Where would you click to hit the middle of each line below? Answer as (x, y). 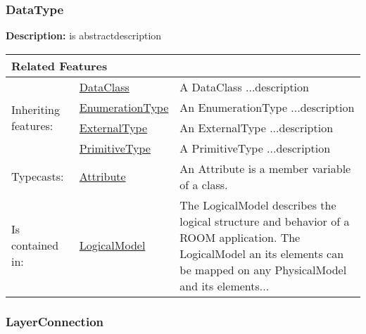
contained (35, 245)
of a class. (204, 184)
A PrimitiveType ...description (255, 148)
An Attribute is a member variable (265, 168)
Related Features (59, 65)
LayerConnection (55, 321)
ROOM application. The (240, 237)
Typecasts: (38, 176)
